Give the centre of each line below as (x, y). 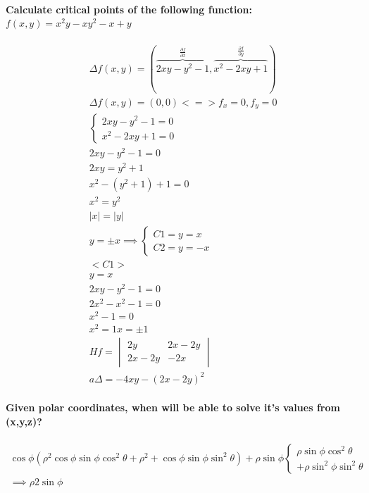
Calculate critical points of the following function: (129, 9)
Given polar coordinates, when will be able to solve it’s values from (173, 407)
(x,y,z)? (24, 421)
